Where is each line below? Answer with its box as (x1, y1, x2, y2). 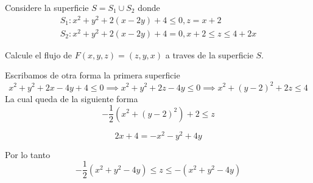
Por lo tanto (5, 148, 51, 161)
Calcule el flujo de (5, 48, 72, 61)
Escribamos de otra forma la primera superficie (5, 69, 180, 81)
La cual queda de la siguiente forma (5, 92, 138, 105)
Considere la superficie (5, 1, 89, 13)
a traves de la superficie (165, 48, 253, 61)
